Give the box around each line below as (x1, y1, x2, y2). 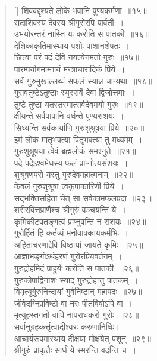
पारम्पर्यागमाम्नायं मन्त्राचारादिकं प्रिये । (14, 62, 125, 75)
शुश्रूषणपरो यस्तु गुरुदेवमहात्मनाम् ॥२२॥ (14, 168, 134, 180)
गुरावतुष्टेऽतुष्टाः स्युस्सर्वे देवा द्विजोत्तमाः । (14, 86, 136, 99)
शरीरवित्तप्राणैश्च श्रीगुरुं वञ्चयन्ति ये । (14, 203, 126, 216)
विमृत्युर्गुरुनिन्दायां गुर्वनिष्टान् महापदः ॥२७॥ (14, 285, 142, 298)
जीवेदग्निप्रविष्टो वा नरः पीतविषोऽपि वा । (14, 296, 133, 309)
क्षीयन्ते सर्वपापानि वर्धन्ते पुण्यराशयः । (14, 109, 124, 122)
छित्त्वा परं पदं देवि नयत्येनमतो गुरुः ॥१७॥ (14, 51, 139, 63)
